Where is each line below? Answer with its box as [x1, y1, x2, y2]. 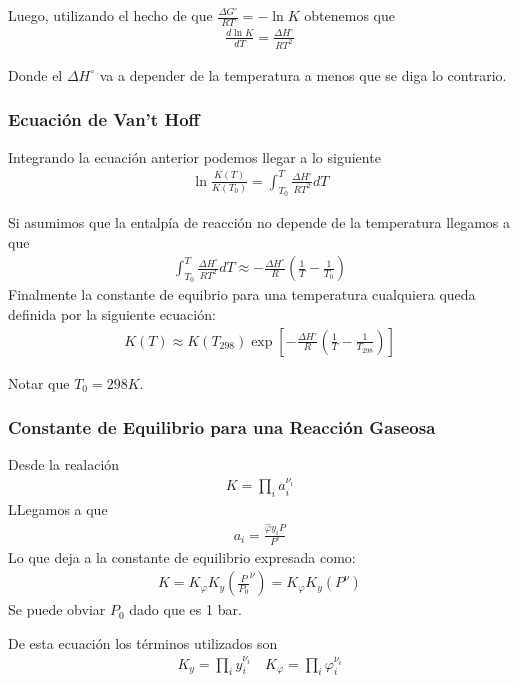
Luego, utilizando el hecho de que [8, 5, 213, 25]
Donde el [8, 64, 63, 85]
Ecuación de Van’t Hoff [8, 107, 200, 132]
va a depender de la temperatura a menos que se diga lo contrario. [99, 64, 507, 85]
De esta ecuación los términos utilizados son [8, 632, 278, 653]
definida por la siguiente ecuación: [8, 303, 216, 324]
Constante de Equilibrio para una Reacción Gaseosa [8, 415, 436, 440]
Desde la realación [8, 454, 120, 475]
